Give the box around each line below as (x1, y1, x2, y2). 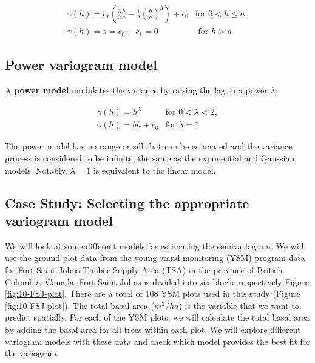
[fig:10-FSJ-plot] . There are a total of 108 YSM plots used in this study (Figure (5, 287, 300, 300)
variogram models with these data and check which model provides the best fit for (5, 334, 311, 347)
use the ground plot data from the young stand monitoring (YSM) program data (5, 251, 305, 264)
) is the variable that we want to (178, 299, 299, 311)
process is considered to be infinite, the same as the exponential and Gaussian (5, 152, 295, 165)
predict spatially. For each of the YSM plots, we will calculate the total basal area (5, 311, 310, 324)
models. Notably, (5, 163, 67, 176)
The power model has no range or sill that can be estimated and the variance (5, 140, 293, 152)
